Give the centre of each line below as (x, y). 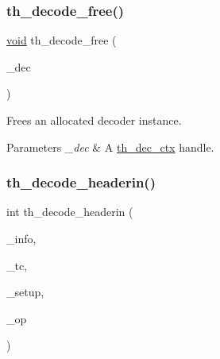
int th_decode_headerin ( (70, 212)
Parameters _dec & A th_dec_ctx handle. (110, 147)
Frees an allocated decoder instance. (94, 120)
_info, (21, 238)
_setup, (25, 292)
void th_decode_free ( (62, 40)
